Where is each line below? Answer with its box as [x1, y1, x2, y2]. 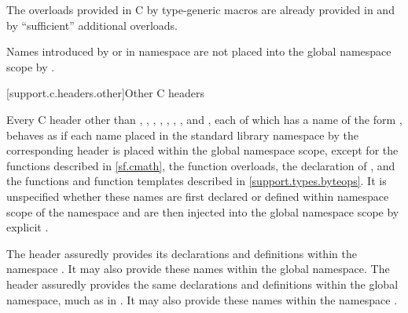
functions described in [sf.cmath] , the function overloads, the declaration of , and [6, 157, 395, 173]
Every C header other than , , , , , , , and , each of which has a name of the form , [6, 111, 402, 127]
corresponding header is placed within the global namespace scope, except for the [6, 142, 399, 158]
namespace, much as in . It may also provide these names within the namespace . [6, 291, 398, 308]
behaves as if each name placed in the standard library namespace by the [6, 126, 359, 143]
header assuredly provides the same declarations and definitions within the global [6, 275, 399, 292]
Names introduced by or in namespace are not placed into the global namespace [6, 43, 391, 60]
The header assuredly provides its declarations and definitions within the [6, 245, 357, 261]
